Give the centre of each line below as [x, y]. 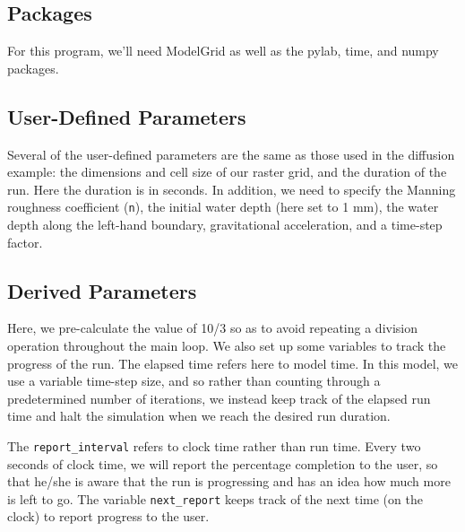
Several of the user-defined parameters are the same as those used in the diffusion [231, 154]
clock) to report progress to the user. [108, 516]
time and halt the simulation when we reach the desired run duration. [199, 416]
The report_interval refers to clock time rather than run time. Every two [214, 445]
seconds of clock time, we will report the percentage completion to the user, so [223, 463]
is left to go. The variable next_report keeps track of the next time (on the [215, 498]
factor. [25, 242]
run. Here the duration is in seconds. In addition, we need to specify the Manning [232, 189]
